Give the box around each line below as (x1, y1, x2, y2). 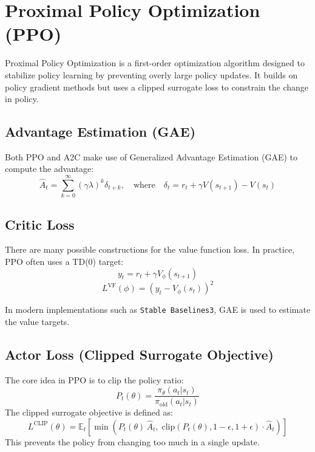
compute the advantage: (5, 162, 94, 175)
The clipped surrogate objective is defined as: (5, 406, 173, 419)
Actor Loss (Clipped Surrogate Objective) (5, 344, 274, 363)
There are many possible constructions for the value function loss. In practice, (5, 243, 295, 256)
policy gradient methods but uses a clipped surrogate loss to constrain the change (5, 80, 309, 93)
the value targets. (5, 315, 70, 327)
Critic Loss (5, 214, 75, 233)
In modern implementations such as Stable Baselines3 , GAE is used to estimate (5, 303, 311, 316)
